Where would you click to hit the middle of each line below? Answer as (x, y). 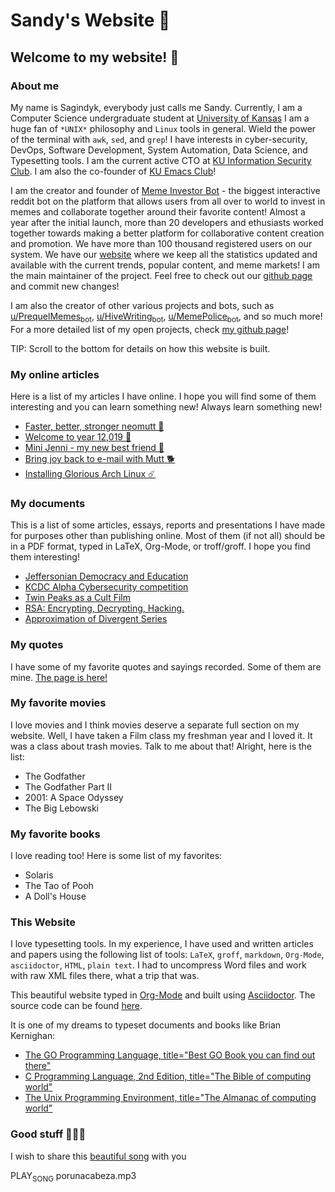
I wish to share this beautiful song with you (98, 1156)
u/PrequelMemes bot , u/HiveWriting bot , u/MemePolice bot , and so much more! (166, 317)
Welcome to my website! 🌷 (95, 57)
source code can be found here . (76, 1006)
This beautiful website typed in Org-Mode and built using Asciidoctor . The (163, 995)
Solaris (39, 875)
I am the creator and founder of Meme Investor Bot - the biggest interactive (165, 190)
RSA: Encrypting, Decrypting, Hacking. (104, 608)
